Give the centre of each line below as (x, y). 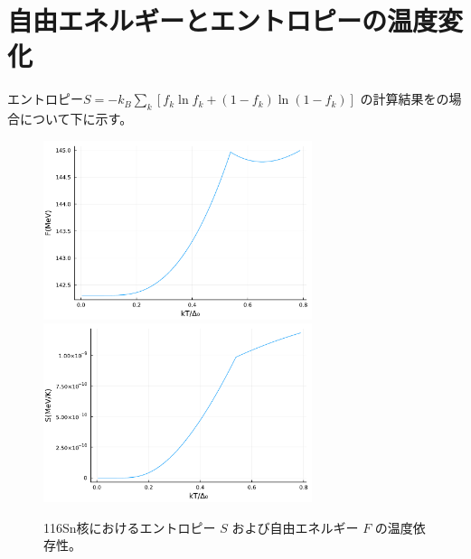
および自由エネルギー (295, 527)
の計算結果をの (405, 99)
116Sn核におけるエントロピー (130, 527)
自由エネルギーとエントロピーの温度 (223, 20)
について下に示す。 (76, 119)
